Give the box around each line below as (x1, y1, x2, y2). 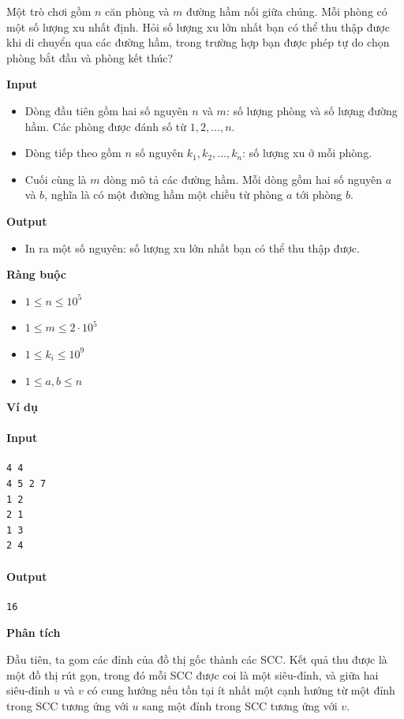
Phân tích (6, 624, 61, 641)
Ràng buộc (6, 266, 66, 283)
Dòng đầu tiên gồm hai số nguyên (24, 102, 189, 118)
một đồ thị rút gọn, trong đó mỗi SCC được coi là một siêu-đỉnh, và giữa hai (6, 666, 379, 683)
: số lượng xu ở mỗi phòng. (242, 144, 372, 161)
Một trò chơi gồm (6, 3, 92, 19)
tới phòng (296, 186, 342, 203)
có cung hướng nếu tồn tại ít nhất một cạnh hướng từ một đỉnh (87, 682, 395, 698)
